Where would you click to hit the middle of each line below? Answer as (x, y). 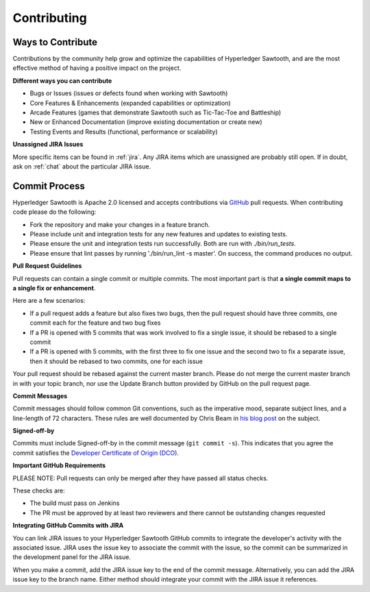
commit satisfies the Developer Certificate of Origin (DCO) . (96, 453)
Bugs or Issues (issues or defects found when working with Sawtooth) (129, 93)
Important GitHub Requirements (59, 465)
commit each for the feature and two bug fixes (95, 323)
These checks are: (39, 491)
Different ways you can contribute (62, 81)
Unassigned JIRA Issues (48, 145)
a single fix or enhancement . (54, 288)
